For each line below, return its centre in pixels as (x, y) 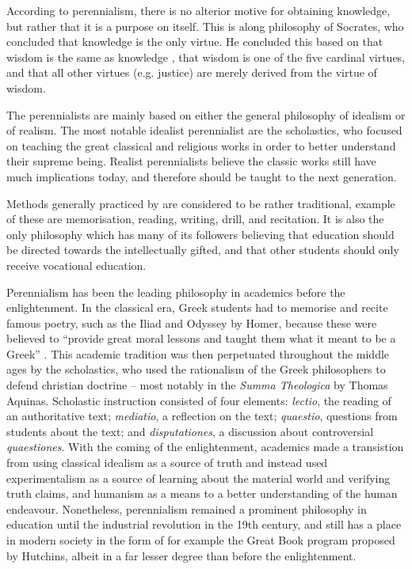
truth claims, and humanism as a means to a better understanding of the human (202, 493)
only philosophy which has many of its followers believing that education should (200, 234)
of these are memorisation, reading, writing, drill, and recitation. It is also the (195, 219)
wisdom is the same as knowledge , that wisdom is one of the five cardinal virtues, (206, 57)
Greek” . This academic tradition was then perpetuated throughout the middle (198, 353)
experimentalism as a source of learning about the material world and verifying (198, 478)
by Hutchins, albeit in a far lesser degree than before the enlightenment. (181, 555)
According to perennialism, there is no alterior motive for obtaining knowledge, (198, 10)
